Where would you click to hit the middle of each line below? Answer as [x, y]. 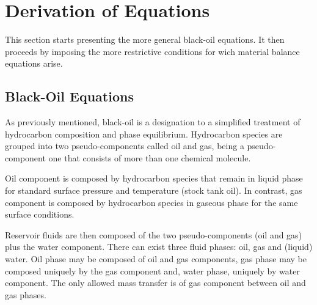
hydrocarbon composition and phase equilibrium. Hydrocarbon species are [144, 134]
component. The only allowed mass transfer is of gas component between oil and [155, 283]
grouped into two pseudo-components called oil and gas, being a [125, 146]
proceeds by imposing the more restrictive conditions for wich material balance [152, 51]
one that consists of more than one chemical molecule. [150, 157]
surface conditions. [40, 214]
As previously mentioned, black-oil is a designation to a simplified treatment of [153, 122]
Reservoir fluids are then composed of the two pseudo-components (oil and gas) [154, 234]
